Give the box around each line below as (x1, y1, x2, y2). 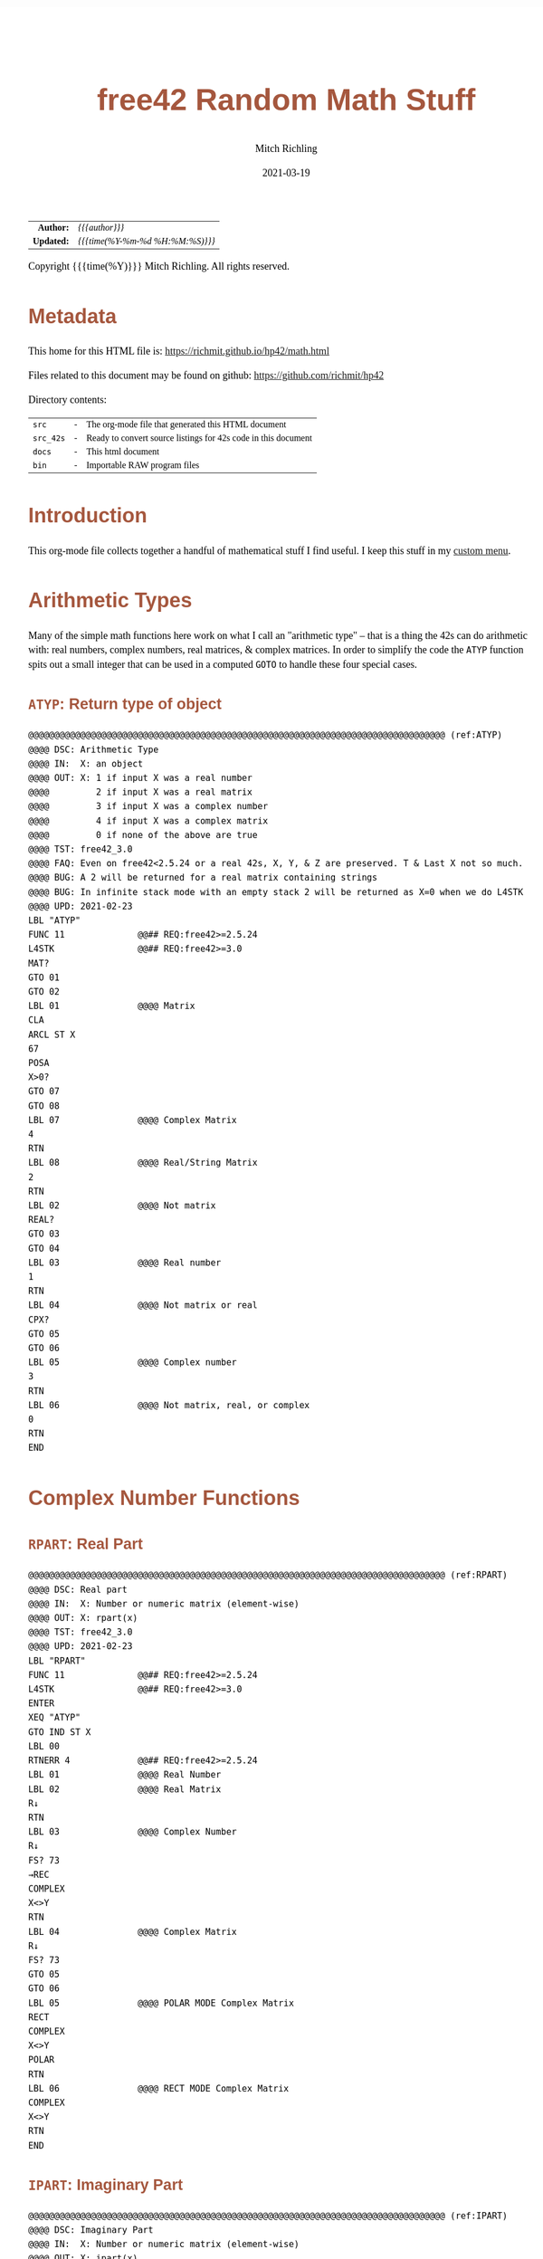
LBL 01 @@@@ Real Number (28, 1769, 222, 1781)
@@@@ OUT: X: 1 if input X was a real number (28, 772, 253, 784)
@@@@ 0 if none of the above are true (28, 829, 258, 841)
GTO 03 (28, 1228, 61, 1240)
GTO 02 (28, 986, 61, 997)
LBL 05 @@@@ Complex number (28, 1357, 237, 1368)
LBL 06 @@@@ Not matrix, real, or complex (28, 1399, 310, 1411)
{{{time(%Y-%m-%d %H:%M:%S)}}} (78, 235, 216, 246)
